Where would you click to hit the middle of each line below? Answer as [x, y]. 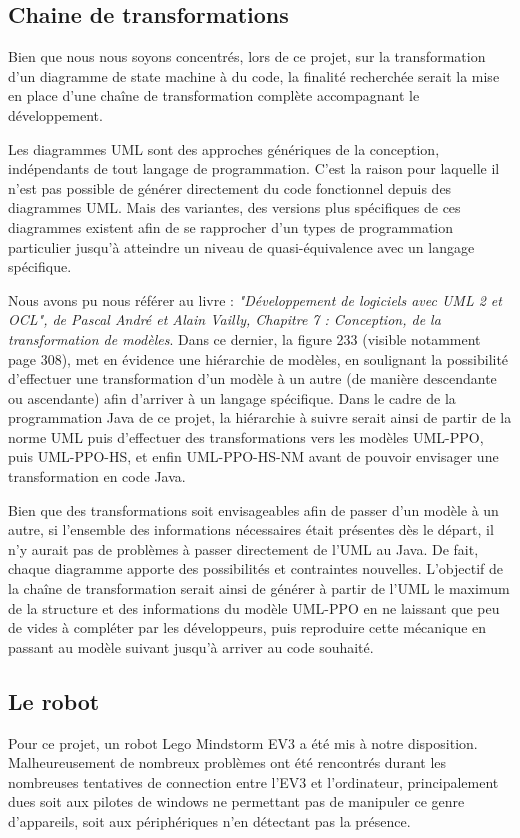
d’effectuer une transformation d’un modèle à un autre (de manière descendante [252, 378]
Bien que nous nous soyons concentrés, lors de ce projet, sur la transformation [247, 56]
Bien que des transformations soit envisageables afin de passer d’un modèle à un [253, 509]
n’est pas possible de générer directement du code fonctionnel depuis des [230, 187]
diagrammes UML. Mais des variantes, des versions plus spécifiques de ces [234, 207]
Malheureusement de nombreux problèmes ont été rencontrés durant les [227, 762]
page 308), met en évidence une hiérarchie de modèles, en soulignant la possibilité [258, 358]
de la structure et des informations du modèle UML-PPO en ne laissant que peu [254, 607]
